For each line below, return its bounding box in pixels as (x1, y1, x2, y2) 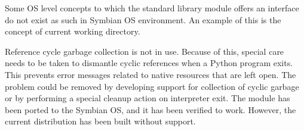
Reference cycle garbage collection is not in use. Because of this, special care (5, 45, 284, 57)
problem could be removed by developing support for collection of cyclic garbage (5, 80, 299, 92)
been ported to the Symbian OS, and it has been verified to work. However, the (5, 103, 296, 116)
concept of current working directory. (5, 25, 140, 38)
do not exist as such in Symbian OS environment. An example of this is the (5, 13, 281, 26)
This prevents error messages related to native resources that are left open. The (5, 68, 296, 80)
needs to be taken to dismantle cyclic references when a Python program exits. (5, 57, 293, 69)
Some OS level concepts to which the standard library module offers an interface (5, 2, 299, 14)
